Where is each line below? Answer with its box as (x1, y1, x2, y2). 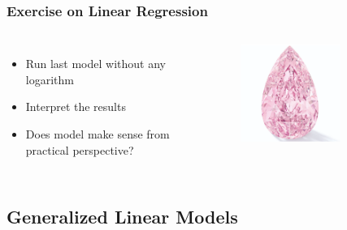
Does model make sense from (25, 126, 170, 142)
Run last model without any (25, 55, 166, 72)
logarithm (25, 70, 74, 87)
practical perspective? (25, 141, 134, 158)
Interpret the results (25, 98, 126, 115)
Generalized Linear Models (7, 203, 238, 228)
